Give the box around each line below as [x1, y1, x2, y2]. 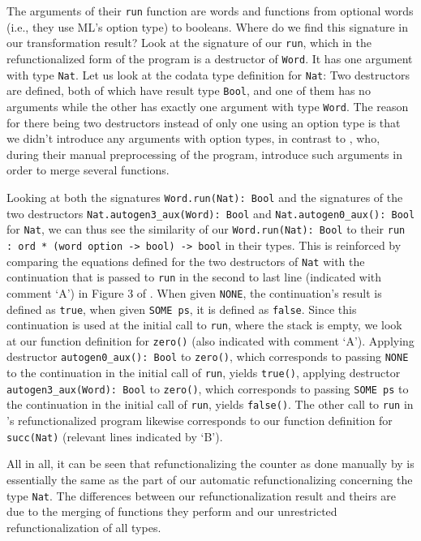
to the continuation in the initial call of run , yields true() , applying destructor [6, 364, 401, 381]
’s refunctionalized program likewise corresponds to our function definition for [6, 412, 393, 429]
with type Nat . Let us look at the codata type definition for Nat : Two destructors [6, 66, 410, 83]
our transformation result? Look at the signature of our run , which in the [6, 34, 372, 51]
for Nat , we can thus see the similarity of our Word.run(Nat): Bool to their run [6, 221, 406, 238]
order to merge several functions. [6, 161, 170, 178]
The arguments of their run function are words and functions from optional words [6, 2, 414, 19]
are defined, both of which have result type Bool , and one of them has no [6, 82, 371, 99]
